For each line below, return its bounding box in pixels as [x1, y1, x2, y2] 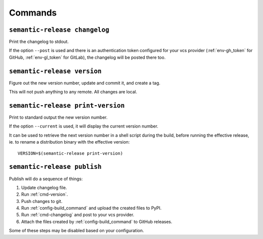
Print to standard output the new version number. [9, 114, 108, 120]
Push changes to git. [21, 198, 63, 204]
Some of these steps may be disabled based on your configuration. [9, 228, 144, 234]
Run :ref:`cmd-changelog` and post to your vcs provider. [21, 212, 134, 218]
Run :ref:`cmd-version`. [21, 191, 68, 197]
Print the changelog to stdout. [9, 39, 69, 45]
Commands [9, 7, 57, 18]
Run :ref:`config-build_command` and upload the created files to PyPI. [21, 205, 162, 211]
